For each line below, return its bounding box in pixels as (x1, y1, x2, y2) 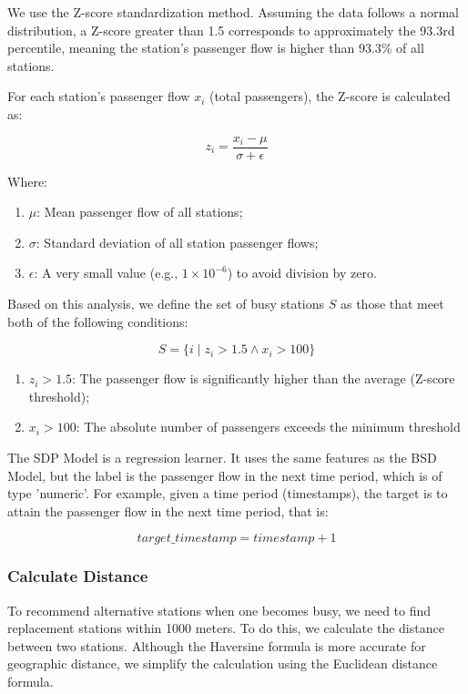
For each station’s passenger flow (7, 87, 190, 106)
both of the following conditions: (7, 311, 188, 331)
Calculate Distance (7, 565, 148, 587)
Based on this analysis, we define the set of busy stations (7, 294, 325, 312)
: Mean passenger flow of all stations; (36, 202, 243, 221)
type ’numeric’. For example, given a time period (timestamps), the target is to (7, 484, 448, 503)
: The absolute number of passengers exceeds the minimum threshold (76, 417, 461, 436)
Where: (7, 171, 47, 190)
